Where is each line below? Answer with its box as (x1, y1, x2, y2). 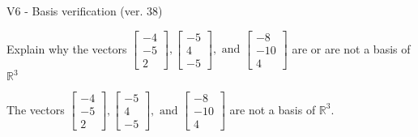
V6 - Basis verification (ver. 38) (6, 2, 163, 19)
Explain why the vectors (6, 40, 127, 57)
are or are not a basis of (292, 40, 411, 57)
